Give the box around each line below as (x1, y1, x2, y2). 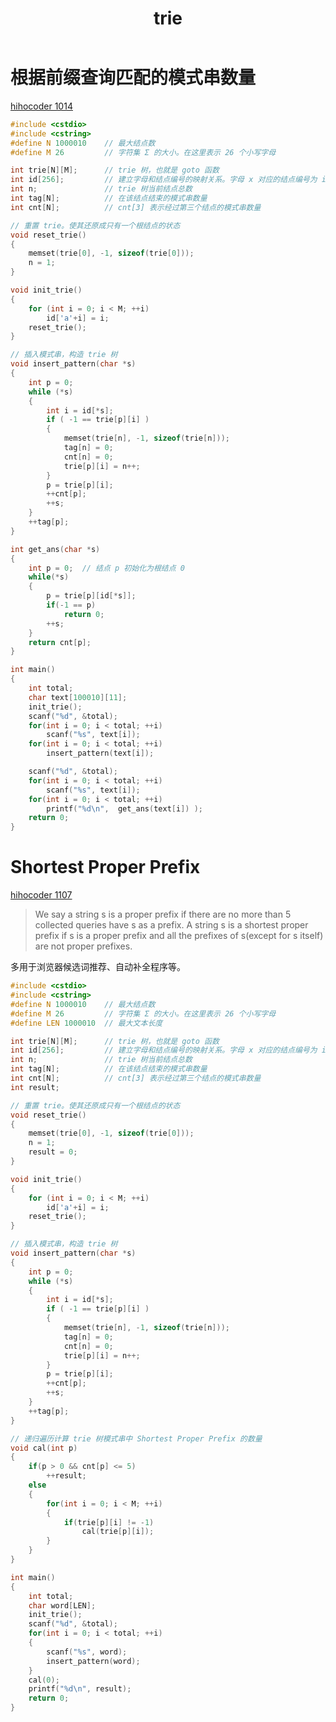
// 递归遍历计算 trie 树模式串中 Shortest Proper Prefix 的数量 (10, 1433, 263, 1444)
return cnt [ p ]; (28, 637, 92, 647)
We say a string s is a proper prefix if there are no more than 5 (34, 908, 292, 921)
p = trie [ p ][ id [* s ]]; (46, 591, 137, 601)
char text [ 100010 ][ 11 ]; (28, 692, 128, 702)
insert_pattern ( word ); (46, 1656, 141, 1666)
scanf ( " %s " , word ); (46, 1647, 128, 1657)
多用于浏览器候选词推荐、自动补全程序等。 (10, 961, 186, 973)
